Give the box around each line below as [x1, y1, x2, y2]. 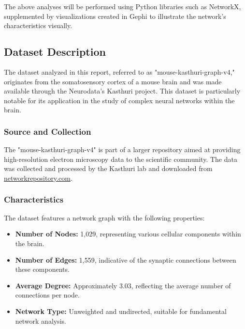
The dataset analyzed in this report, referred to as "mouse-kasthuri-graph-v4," [4, 66, 235, 77]
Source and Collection [4, 125, 91, 137]
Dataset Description [4, 44, 106, 59]
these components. [15, 264, 70, 274]
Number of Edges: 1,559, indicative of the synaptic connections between [15, 254, 236, 265]
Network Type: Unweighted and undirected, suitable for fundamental [15, 306, 227, 316]
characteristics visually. [4, 20, 72, 31]
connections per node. [15, 290, 80, 300]
